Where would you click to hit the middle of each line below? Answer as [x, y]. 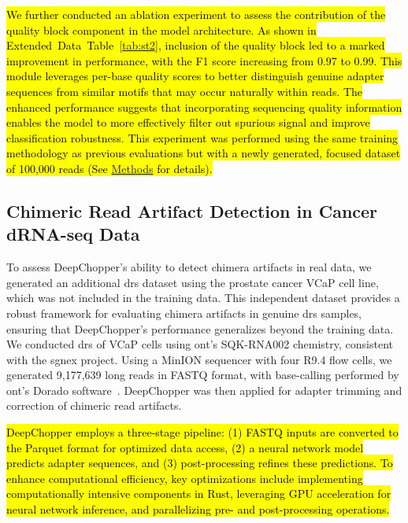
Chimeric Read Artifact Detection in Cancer [192, 210]
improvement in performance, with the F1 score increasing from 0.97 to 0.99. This [204, 60]
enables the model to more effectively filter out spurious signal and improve [188, 122]
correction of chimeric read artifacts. [94, 405]
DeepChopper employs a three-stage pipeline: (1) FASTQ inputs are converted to [202, 432]
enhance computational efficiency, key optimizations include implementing [185, 478]
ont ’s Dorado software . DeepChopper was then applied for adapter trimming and [204, 390]
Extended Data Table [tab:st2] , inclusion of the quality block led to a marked [196, 45]
